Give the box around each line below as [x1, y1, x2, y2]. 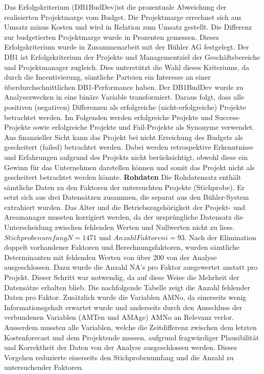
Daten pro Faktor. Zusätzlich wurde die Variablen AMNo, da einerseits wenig [4, 292, 247, 302]
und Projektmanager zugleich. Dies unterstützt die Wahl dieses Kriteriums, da [4, 61, 250, 72]
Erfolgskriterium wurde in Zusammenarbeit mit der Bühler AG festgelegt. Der [4, 41, 249, 52]
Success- [215, 111, 241, 122]
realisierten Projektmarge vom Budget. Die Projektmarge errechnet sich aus [4, 11, 242, 22]
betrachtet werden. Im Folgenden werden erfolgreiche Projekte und [4, 111, 213, 122]
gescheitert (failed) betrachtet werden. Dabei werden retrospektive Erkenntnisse [4, 142, 253, 152]
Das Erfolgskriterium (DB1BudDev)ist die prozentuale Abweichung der [4, 2, 227, 12]
